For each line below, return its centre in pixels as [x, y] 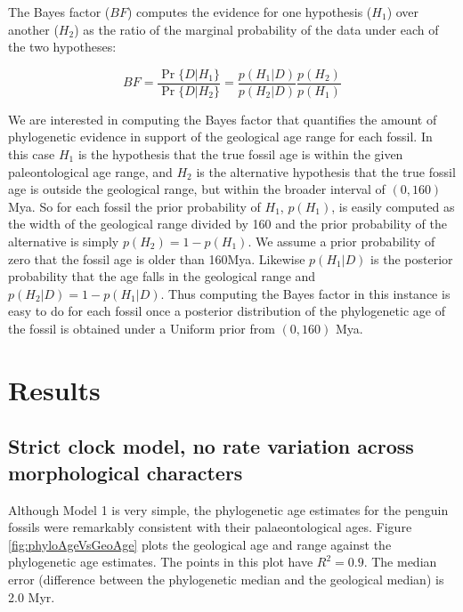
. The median [400, 562]
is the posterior [412, 258]
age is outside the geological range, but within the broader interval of [197, 189]
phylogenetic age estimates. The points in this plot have [161, 562]
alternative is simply [64, 241]
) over [403, 12]
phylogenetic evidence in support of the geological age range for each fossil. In [220, 137]
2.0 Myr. [32, 596]
